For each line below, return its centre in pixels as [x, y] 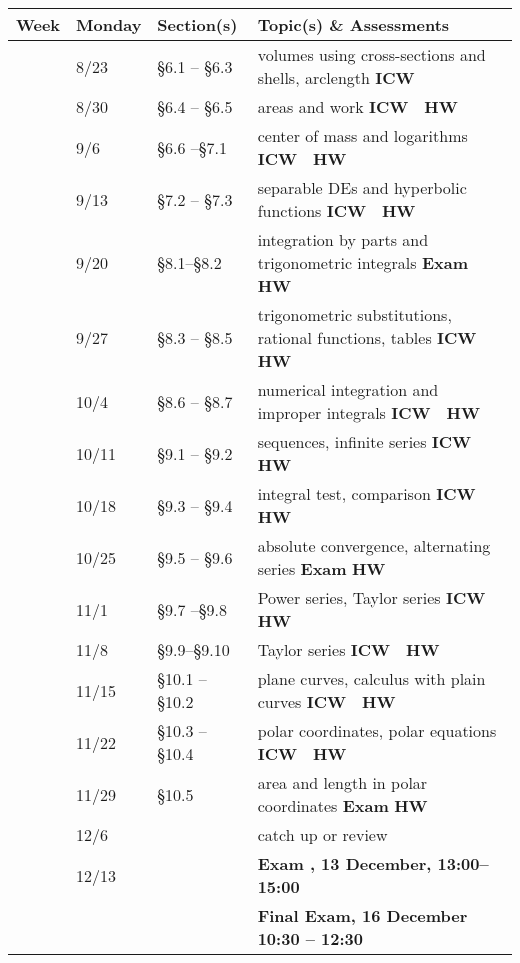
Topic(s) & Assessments [353, 24]
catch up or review [322, 834]
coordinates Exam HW [342, 805]
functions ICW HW [336, 210]
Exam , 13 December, [344, 863]
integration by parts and [343, 239]
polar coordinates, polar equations [377, 730]
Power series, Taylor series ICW [371, 597]
